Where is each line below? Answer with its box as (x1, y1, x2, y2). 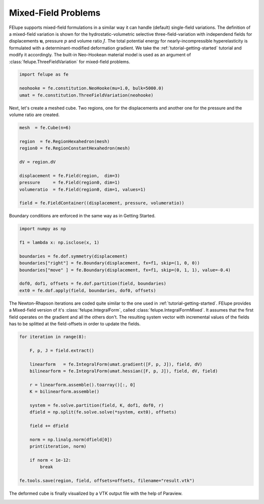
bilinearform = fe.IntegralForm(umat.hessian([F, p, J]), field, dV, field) (29, 368, 218, 374)
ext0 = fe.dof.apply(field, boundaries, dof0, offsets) (19, 288, 156, 293)
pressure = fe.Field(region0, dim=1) (19, 180, 120, 186)
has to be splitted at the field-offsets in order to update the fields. (9, 321, 141, 327)
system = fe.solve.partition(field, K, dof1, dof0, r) (29, 402, 164, 408)
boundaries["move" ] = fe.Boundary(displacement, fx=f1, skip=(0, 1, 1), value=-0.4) (19, 267, 231, 273)
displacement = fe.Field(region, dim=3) (19, 173, 120, 178)
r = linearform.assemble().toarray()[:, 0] (29, 382, 135, 387)
